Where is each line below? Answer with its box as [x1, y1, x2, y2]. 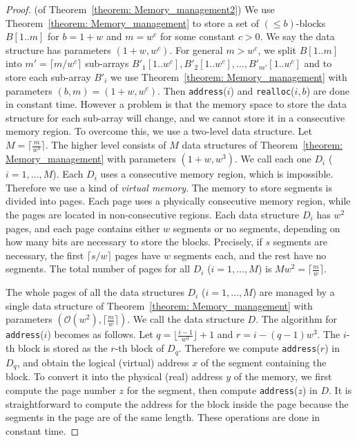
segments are [273, 234, 328, 249]
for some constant [160, 29, 235, 44]
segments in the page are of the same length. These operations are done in [6, 410, 320, 424]
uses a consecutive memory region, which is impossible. [100, 167, 334, 181]
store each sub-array [6, 69, 91, 84]
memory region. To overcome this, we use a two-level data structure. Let [6, 124, 312, 138]
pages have [115, 247, 161, 262]
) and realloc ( [230, 83, 295, 97]
